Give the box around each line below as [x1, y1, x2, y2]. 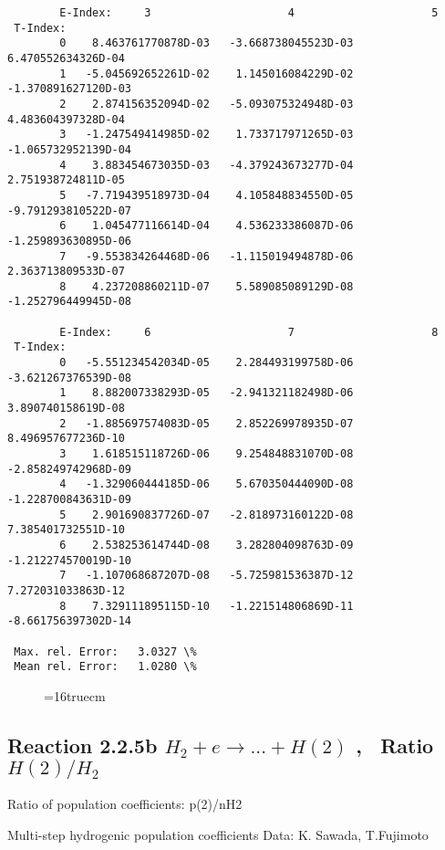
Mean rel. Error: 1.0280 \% [14, 660, 197, 674]
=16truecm [44, 686, 106, 705]
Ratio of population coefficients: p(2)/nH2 [7, 793, 243, 813]
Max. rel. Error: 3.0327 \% [14, 645, 197, 658]
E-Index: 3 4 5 [59, 6, 439, 19]
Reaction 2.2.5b [7, 730, 158, 759]
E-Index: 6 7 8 [59, 325, 439, 339]
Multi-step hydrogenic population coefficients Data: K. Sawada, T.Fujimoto [7, 824, 429, 844]
